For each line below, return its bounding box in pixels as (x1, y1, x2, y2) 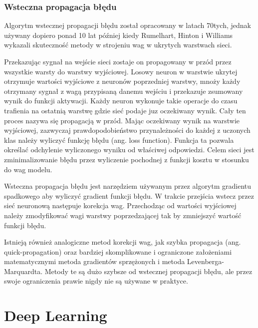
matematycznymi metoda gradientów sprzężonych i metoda (4, 256, 185, 267)
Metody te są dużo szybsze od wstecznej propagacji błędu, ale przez (44, 266, 253, 276)
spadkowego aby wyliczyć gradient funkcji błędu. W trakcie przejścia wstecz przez (4, 190, 254, 201)
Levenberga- (187, 256, 224, 267)
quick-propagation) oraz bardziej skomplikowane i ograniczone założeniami (4, 246, 232, 257)
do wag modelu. (4, 164, 52, 174)
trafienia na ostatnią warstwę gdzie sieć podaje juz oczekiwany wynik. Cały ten (4, 105, 246, 115)
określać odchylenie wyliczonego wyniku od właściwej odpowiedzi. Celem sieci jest (4, 144, 255, 155)
